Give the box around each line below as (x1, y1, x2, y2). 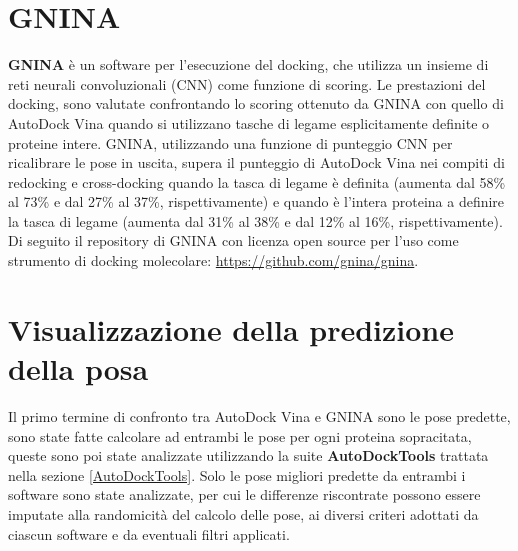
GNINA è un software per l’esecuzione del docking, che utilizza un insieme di (8, 54, 489, 75)
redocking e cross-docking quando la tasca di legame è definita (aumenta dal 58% (8, 171, 506, 192)
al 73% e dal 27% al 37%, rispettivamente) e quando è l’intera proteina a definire (8, 191, 505, 212)
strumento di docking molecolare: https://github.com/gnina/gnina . (8, 250, 419, 271)
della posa (8, 348, 149, 389)
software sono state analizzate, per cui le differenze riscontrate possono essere (8, 484, 481, 505)
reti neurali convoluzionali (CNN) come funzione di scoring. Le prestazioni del (8, 73, 486, 94)
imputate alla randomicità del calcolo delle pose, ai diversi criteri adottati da (8, 503, 479, 524)
